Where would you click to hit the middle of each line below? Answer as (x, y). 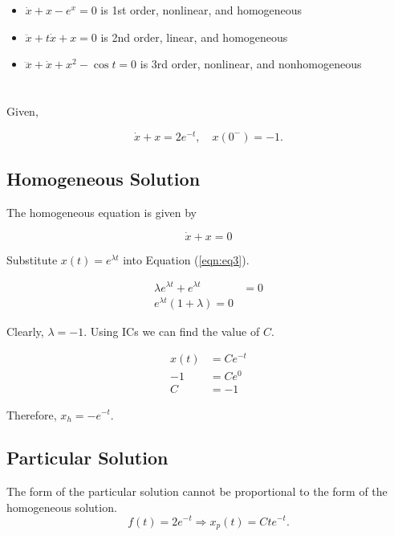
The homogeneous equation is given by (102, 213)
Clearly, (25, 331)
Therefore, (32, 414)
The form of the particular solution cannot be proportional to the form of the (197, 491)
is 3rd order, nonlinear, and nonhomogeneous (251, 64)
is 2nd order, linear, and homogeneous (194, 37)
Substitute (32, 259)
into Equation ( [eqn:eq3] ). (186, 259)
